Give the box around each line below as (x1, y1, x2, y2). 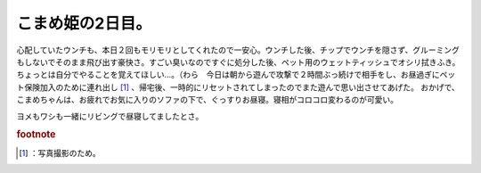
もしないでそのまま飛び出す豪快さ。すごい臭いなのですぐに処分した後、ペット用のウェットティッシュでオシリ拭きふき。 (16, 56, 461, 67)
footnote (16, 128, 56, 141)
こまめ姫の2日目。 (16, 13, 151, 33)
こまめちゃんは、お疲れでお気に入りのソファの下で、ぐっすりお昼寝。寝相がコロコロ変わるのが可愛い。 (16, 95, 399, 105)
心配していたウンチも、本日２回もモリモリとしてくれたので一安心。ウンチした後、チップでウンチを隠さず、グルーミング (16, 45, 461, 55)
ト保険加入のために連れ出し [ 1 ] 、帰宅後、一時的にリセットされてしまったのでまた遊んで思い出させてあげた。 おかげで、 (16, 81, 461, 93)
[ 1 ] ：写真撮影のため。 (19, 147, 102, 158)
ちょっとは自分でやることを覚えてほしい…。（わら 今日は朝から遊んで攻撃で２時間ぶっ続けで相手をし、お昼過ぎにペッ (16, 70, 456, 80)
